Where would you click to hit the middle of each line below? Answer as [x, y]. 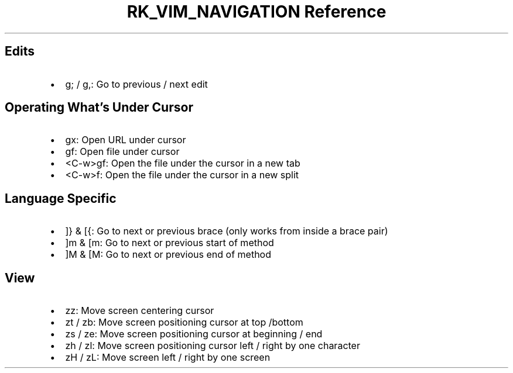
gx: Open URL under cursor [126, 140]
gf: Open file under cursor [122, 152]
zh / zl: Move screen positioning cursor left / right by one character [213, 346]
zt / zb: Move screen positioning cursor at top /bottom [184, 322]
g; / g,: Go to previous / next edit [136, 84]
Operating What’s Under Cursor [99, 108]
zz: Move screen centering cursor [140, 311]
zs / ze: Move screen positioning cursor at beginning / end [194, 334]
